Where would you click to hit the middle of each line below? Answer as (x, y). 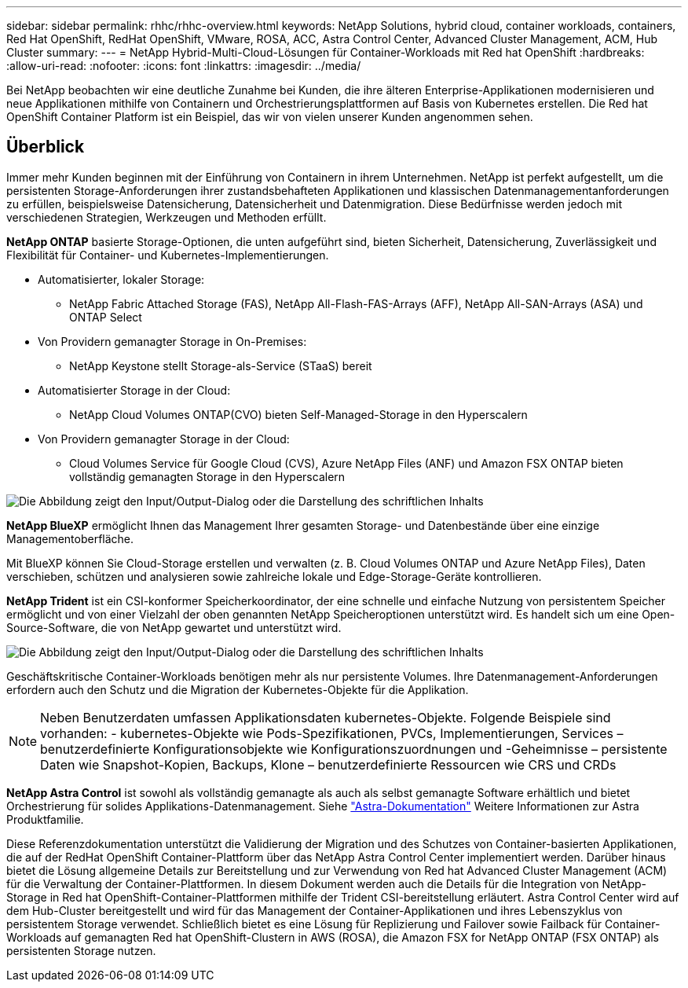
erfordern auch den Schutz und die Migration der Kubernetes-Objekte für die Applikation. (238, 689)
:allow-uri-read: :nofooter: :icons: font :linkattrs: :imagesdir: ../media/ (184, 66)
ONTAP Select (106, 317)
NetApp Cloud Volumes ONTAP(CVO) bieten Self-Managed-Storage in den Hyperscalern (298, 414)
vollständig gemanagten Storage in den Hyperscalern (207, 476)
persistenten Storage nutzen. (81, 950)
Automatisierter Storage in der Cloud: (134, 390)
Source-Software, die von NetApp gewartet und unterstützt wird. (174, 627)
